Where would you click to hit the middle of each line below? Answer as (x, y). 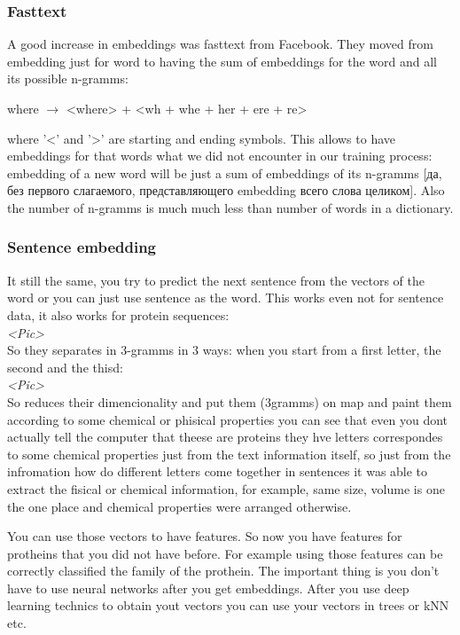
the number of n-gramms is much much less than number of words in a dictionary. (230, 207)
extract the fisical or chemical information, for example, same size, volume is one (226, 488)
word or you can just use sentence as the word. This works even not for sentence (226, 298)
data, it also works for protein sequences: (118, 314)
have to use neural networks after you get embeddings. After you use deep (208, 588)
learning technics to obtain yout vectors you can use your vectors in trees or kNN (228, 605)
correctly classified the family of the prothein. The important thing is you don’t (223, 571)
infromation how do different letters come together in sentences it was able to (218, 471)
